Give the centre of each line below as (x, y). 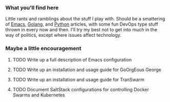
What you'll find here (32, 8)
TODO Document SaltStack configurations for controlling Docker (81, 89)
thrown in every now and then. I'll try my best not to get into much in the (81, 30)
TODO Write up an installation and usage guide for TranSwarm (79, 79)
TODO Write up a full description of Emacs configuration (72, 59)
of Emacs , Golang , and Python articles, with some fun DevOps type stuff (82, 24)
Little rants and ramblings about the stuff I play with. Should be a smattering (85, 19)
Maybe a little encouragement (44, 49)
